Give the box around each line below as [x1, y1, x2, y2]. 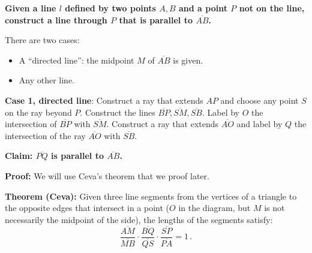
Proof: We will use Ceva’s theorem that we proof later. [5, 169, 209, 182]
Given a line [5, 2, 56, 14]
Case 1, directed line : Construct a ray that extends [5, 94, 203, 106]
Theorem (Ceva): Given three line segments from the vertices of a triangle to [5, 189, 297, 202]
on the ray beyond [5, 106, 72, 118]
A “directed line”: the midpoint [19, 53, 134, 66]
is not [264, 201, 285, 214]
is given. [173, 53, 203, 66]
